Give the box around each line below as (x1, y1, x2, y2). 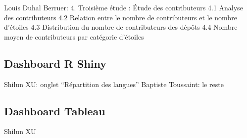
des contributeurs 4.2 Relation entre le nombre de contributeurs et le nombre (4, 12, 237, 22)
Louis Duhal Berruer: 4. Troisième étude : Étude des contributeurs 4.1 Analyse (4, 2, 243, 12)
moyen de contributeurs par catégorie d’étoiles (4, 31, 144, 42)
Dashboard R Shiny (4, 55, 107, 71)
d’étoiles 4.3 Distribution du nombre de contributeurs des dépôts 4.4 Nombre (4, 22, 238, 32)
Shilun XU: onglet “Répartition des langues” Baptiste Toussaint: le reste (4, 79, 224, 89)
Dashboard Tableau (4, 103, 105, 118)
